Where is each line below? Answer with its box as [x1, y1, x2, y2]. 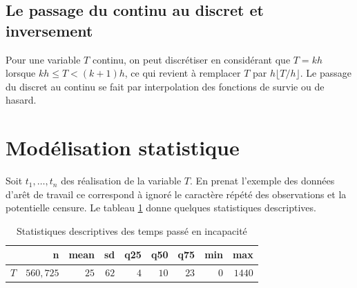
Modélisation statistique [6, 133, 240, 162]
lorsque [6, 66, 36, 80]
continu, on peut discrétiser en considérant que [92, 52, 291, 66]
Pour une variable [6, 52, 81, 66]
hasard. [6, 93, 37, 107]
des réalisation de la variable [61, 173, 182, 188]
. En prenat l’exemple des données [190, 173, 335, 188]
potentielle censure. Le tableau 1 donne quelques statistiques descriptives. [6, 200, 316, 215]
